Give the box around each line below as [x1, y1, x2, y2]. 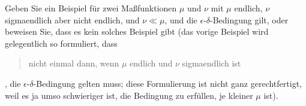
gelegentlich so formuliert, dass [5, 37, 118, 49]
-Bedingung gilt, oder [210, 13, 289, 26]
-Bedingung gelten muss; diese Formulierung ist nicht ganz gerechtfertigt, [33, 77, 302, 89]
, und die [164, 13, 197, 26]
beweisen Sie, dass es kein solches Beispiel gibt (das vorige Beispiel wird [5, 25, 269, 38]
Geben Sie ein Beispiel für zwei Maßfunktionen [5, 2, 177, 14]
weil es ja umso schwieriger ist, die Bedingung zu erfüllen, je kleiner [5, 89, 253, 101]
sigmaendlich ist [182, 57, 241, 69]
